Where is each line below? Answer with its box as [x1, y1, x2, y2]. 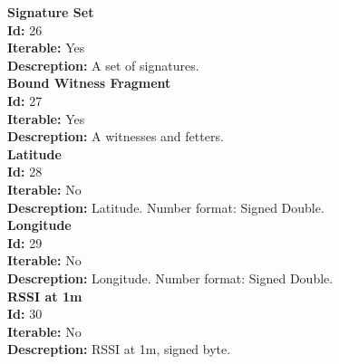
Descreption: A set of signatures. [7, 55, 199, 74]
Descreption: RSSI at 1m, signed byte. [7, 340, 231, 359]
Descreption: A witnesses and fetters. [7, 127, 224, 146]
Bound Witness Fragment [7, 73, 171, 92]
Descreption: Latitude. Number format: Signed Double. [7, 197, 324, 216]
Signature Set [7, 3, 94, 21]
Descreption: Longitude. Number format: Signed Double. [7, 268, 334, 287]
